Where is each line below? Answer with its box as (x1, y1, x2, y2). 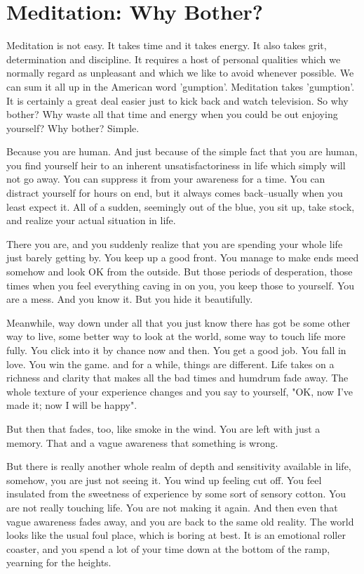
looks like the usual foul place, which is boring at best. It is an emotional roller (6, 528, 346, 542)
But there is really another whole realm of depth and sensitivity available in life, (6, 459, 351, 474)
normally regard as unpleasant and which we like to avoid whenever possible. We (6, 65, 354, 80)
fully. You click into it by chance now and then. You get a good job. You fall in (6, 343, 346, 357)
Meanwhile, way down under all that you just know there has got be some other (6, 315, 351, 330)
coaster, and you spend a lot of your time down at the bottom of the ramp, (6, 541, 330, 556)
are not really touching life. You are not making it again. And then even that (6, 500, 338, 514)
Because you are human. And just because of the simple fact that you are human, (6, 144, 358, 159)
